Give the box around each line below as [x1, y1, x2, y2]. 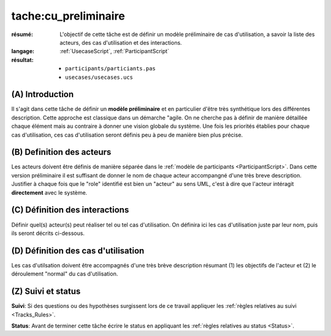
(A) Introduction [11, 89, 74, 100]
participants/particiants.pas [65, 65, 156, 72]
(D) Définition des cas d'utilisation [11, 245, 145, 256]
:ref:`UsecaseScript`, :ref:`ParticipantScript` [59, 48, 170, 55]
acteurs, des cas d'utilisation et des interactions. [59, 39, 182, 46]
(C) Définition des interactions [11, 205, 129, 215]
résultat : [11, 56, 34, 64]
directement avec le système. [11, 189, 88, 196]
